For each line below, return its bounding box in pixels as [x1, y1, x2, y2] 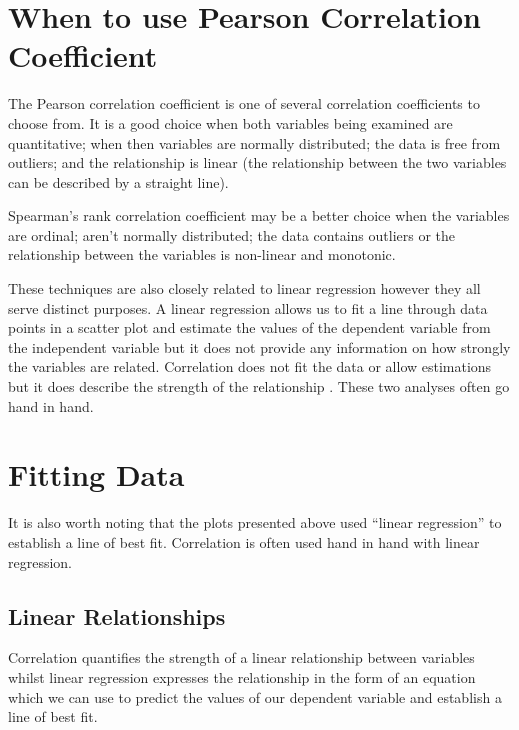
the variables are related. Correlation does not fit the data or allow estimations [8, 356, 492, 377]
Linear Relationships [8, 600, 226, 631]
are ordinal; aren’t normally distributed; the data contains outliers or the [8, 224, 456, 245]
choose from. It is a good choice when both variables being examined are [8, 112, 453, 133]
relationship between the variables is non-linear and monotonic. [8, 244, 396, 265]
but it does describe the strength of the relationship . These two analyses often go [8, 376, 510, 397]
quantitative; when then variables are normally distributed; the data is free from [8, 132, 501, 153]
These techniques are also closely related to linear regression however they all [8, 278, 481, 299]
